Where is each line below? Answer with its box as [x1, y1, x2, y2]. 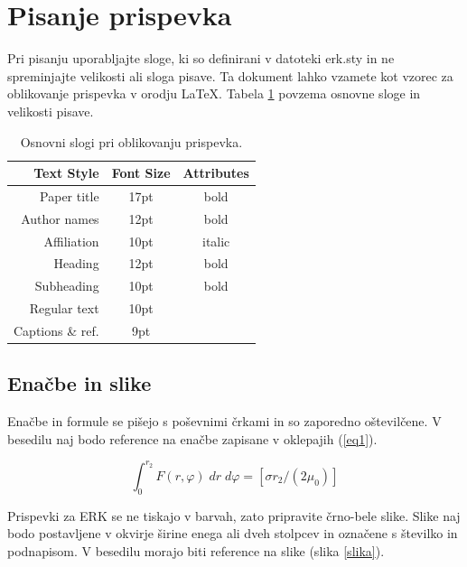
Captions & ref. [14, 321, 99, 339]
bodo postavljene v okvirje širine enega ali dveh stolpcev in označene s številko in [7, 524, 458, 543]
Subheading [34, 276, 99, 295]
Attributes [182, 163, 249, 182]
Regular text [29, 299, 99, 318]
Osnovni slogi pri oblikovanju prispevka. [20, 132, 243, 151]
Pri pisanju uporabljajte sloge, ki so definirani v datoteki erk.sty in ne [7, 49, 395, 68]
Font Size [111, 163, 171, 182]
